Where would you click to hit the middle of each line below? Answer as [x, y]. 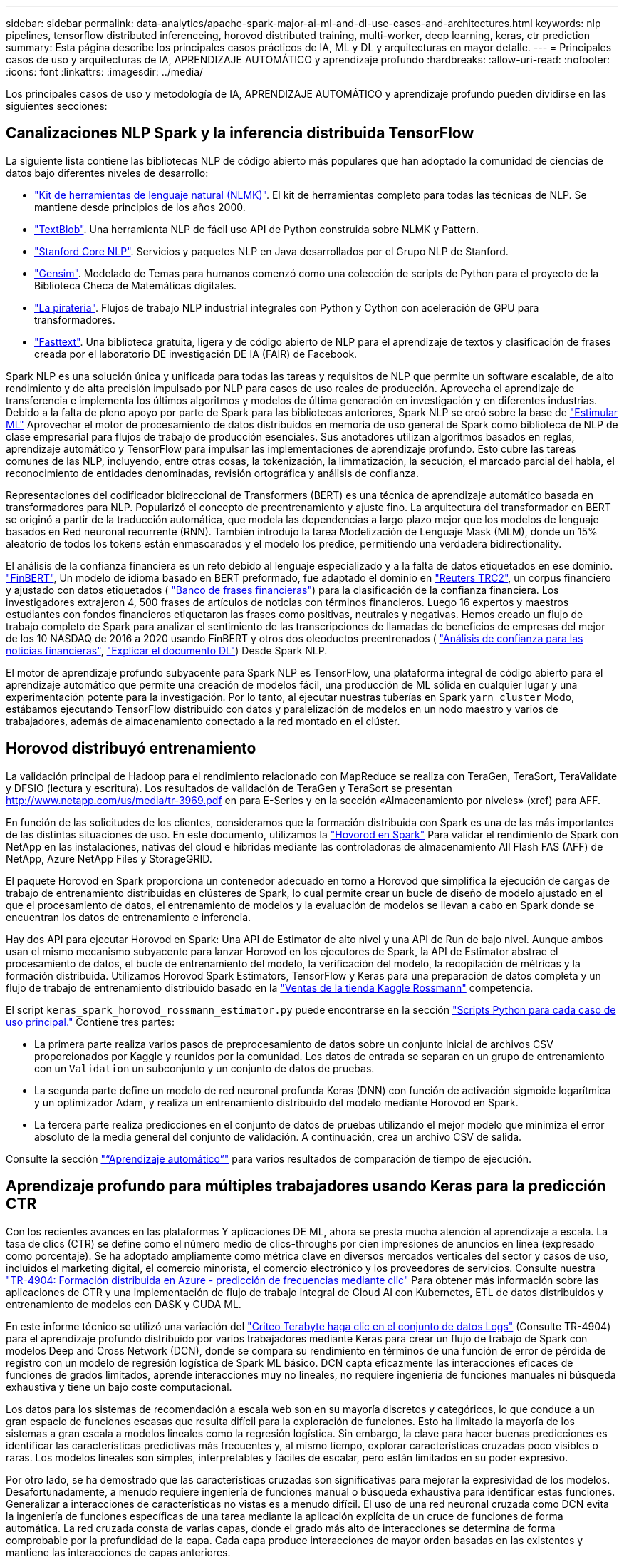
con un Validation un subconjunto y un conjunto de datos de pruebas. [204, 1068]
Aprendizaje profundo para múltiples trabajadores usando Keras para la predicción [306, 1186]
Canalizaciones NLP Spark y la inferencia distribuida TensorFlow [240, 133]
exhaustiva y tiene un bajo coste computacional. [119, 1387]
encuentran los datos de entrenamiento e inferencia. [129, 917]
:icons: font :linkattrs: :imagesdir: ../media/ [105, 72]
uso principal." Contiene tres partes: [90, 1022]
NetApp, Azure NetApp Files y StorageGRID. [109, 858]
